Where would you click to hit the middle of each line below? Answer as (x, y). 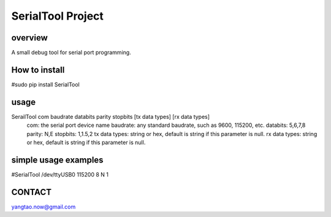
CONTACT (32, 192)
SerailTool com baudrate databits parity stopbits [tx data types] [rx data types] (111, 116)
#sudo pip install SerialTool (45, 84)
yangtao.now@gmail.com (44, 207)
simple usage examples (57, 160)
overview (30, 38)
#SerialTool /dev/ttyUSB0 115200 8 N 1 (60, 174)
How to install (38, 70)
